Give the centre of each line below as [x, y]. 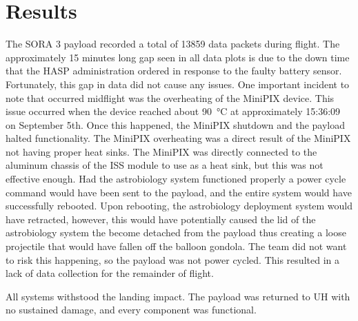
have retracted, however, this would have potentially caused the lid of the [161, 219]
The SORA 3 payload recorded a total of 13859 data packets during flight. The [173, 44]
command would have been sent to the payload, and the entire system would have [179, 192]
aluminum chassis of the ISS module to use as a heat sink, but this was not [165, 165]
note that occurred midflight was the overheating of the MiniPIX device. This [170, 97]
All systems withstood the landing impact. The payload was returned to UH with [178, 296]
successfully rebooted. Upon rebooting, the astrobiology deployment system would [179, 206]
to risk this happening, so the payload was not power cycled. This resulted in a [172, 259]
